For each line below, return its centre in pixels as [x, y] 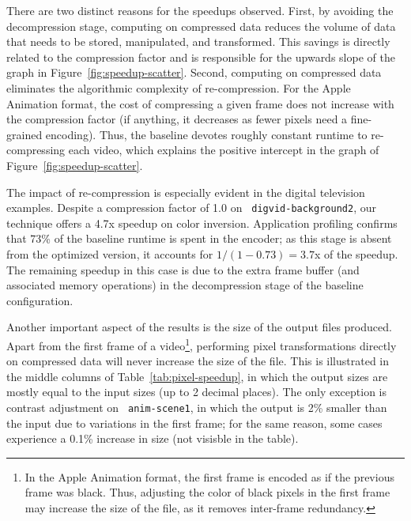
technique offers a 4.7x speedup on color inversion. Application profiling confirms [202, 223]
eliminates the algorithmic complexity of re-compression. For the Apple [179, 87]
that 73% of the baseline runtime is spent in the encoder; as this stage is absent [199, 238]
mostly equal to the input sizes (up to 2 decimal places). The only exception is [197, 392]
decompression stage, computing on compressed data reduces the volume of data [201, 26]
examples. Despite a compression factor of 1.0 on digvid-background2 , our [191, 208]
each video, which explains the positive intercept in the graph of [224, 150]
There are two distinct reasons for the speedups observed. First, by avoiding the [200, 10]
